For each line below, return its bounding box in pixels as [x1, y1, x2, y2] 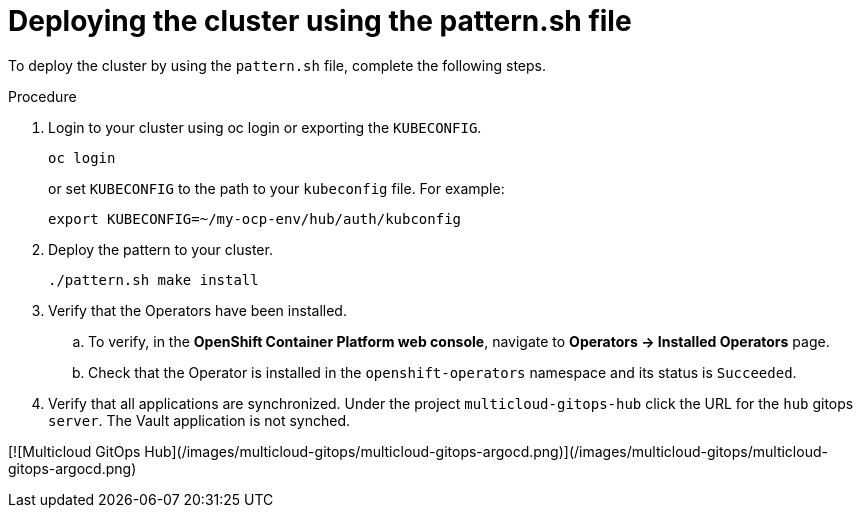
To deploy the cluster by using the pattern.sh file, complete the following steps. [8, 56, 546, 74]
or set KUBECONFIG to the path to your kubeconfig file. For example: [48, 179, 505, 197]
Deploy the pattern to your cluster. [48, 240, 273, 258]
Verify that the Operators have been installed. [48, 301, 347, 319]
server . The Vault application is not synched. [48, 411, 350, 429]
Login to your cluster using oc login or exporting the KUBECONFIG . [48, 118, 482, 136]
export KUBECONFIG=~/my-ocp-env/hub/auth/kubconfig [48, 210, 462, 227]
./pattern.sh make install [48, 271, 259, 288]
